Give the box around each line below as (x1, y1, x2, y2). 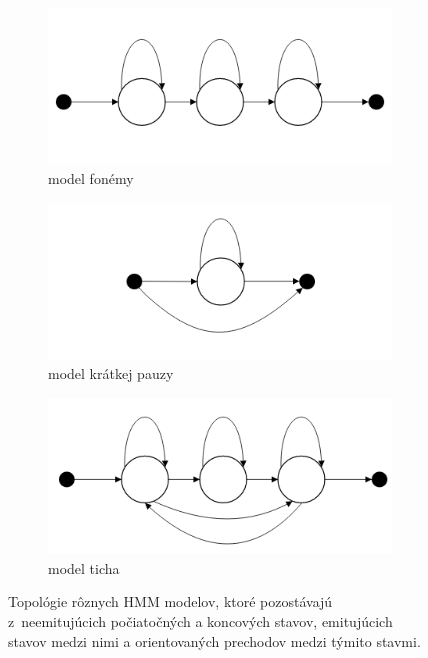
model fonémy (48, 167, 134, 188)
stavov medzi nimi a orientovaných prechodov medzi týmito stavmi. (8, 630, 421, 651)
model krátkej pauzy (48, 363, 174, 384)
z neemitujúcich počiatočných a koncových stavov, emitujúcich (8, 610, 393, 631)
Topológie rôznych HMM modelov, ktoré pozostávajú (8, 591, 333, 612)
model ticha (48, 557, 120, 578)
